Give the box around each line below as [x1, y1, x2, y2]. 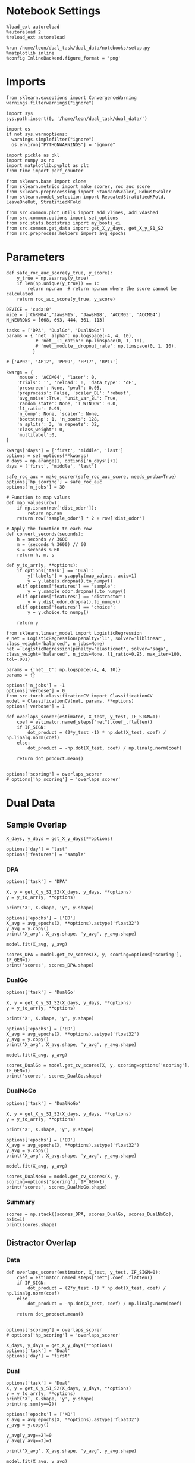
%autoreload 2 [6, 29, 42, 35]
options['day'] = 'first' [6, 1353, 70, 1359]
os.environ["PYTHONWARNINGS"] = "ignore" [11, 141, 116, 147]
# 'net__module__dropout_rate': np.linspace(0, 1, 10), [35, 343, 177, 349]
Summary [6, 1197, 36, 1206]
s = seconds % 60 [17, 547, 60, 553]
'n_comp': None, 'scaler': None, [17, 410, 100, 417]
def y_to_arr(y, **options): [6, 562, 78, 568]
